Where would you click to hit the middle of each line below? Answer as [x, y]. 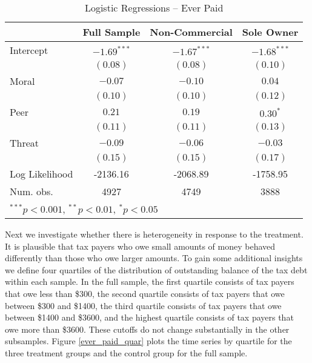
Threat [25, 143]
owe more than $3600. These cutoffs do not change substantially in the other [147, 329]
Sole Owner [270, 32]
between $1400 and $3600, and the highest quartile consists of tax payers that [149, 317]
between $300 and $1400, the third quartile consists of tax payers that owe [143, 305]
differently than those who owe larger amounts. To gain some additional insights [154, 258]
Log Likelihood [41, 174]
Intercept [29, 50]
